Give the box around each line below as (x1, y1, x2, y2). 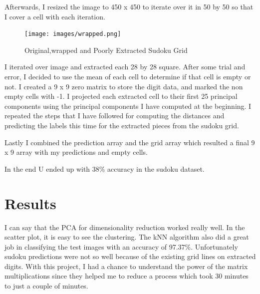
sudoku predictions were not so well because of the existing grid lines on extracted (4, 251, 256, 262)
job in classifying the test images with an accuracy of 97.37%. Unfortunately (4, 241, 238, 252)
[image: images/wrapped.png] (24, 30, 121, 38)
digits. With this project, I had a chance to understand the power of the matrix (4, 261, 248, 271)
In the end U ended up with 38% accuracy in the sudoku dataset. (4, 163, 205, 174)
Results (4, 193, 56, 213)
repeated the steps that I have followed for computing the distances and (4, 110, 225, 121)
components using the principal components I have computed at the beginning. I (4, 100, 252, 111)
